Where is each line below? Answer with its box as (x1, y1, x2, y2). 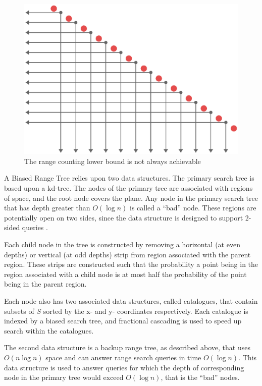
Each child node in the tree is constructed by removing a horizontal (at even (4, 239, 240, 250)
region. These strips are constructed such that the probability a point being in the (4, 259, 258, 269)
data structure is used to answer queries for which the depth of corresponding (4, 362, 244, 372)
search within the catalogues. (4, 325, 94, 336)
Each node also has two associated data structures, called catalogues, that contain (4, 296, 258, 306)
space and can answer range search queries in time (45, 352, 201, 362)
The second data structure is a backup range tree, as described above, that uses (4, 342, 250, 353)
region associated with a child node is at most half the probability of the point (4, 268, 247, 279)
